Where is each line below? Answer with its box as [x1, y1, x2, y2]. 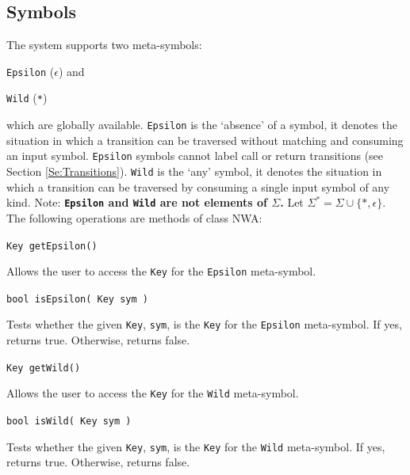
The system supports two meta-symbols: [6, 36, 202, 53]
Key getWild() [6, 362, 81, 374]
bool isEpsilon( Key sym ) [6, 293, 148, 305]
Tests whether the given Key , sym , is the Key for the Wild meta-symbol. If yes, [6, 438, 385, 454]
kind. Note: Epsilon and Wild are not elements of [6, 194, 267, 211]
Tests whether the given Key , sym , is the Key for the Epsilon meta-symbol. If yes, [6, 316, 402, 332]
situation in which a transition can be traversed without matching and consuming [6, 131, 404, 148]
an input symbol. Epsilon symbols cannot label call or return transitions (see [6, 147, 384, 164]
